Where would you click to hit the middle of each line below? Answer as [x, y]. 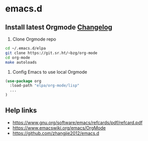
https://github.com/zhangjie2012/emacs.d [56, 133]
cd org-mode [18, 57]
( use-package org [23, 81]
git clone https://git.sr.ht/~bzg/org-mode [51, 53]
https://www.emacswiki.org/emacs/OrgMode [59, 127]
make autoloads [21, 62]
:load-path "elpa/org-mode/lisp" [45, 85]
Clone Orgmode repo [34, 39]
